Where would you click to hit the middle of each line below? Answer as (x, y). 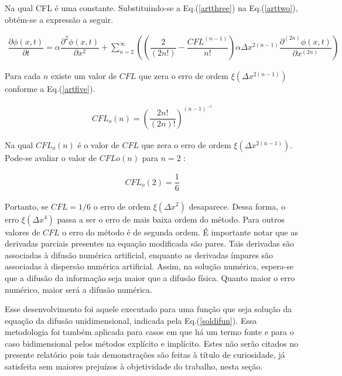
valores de (23, 232)
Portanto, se (27, 206)
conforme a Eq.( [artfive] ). (50, 89)
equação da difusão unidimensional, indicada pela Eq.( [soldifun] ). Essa (131, 320)
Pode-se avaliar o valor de (51, 157)
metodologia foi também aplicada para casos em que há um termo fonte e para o (149, 332)
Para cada (23, 76)
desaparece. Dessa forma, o (237, 206)
